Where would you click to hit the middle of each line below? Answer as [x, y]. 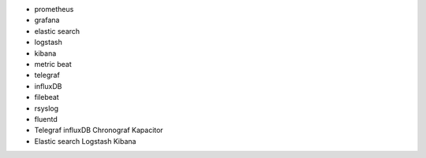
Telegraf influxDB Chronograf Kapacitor [99, 130]
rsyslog [47, 108]
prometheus [54, 9]
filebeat [47, 97]
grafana [47, 20]
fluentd [46, 119]
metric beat [53, 64]
